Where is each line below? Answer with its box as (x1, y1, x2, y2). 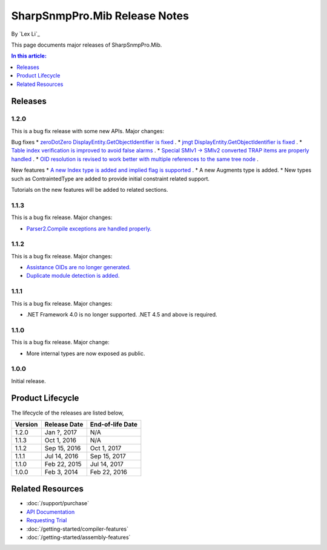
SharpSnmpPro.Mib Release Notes (11, 9, 189, 22)
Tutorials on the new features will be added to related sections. (11, 186, 168, 193)
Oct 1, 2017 (90, 444, 122, 452)
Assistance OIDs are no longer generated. (26, 264, 131, 271)
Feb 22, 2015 (44, 460, 82, 468)
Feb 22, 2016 (90, 468, 127, 476)
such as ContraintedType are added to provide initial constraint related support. (11, 175, 210, 182)
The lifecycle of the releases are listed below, (11, 409, 124, 416)
